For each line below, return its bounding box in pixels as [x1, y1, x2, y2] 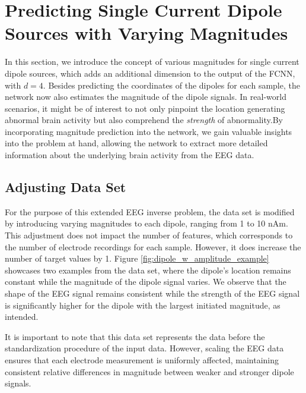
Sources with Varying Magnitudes [5, 21, 288, 45]
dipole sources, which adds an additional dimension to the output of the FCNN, [5, 67, 295, 79]
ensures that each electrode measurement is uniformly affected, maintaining [5, 353, 279, 366]
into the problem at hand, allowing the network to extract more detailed [5, 137, 268, 149]
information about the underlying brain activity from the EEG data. [5, 149, 254, 161]
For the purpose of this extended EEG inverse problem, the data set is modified [5, 205, 295, 218]
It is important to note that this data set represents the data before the [5, 330, 265, 342]
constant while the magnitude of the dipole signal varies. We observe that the [5, 275, 286, 288]
